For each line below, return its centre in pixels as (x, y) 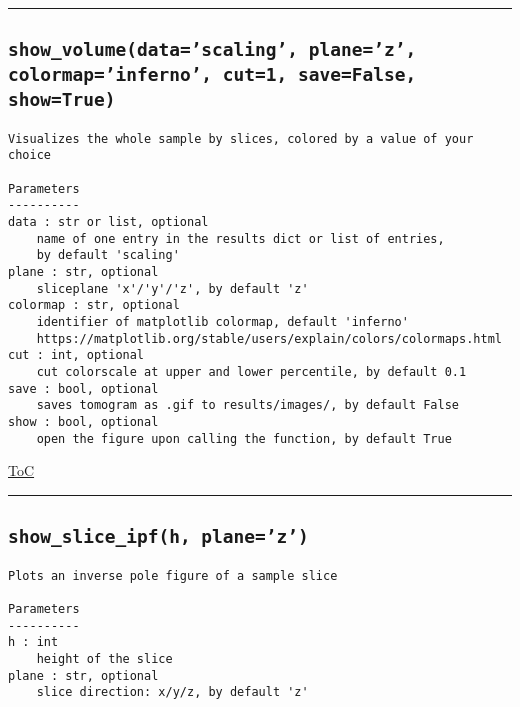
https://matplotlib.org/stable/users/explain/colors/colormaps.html (269, 338)
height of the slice (104, 658)
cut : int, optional (76, 355)
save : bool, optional (83, 388)
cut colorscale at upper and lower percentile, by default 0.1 (251, 371)
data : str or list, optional (108, 222)
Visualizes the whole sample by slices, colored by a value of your (241, 138)
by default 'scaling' (108, 255)
